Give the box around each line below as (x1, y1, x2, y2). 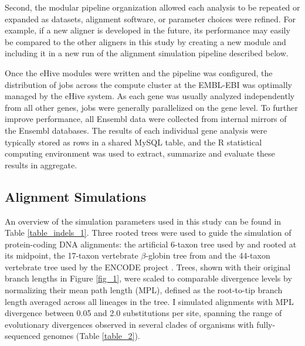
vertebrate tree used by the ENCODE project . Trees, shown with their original (5, 260, 291, 273)
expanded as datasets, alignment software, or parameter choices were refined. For (5, 12, 296, 25)
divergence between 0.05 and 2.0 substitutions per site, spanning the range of (5, 307, 282, 319)
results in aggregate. (5, 158, 77, 171)
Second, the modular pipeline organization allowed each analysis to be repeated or (5, 1, 300, 13)
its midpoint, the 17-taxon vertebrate (5, 249, 138, 262)
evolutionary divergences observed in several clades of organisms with (5, 318, 254, 330)
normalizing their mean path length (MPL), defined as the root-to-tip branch (5, 284, 283, 296)
